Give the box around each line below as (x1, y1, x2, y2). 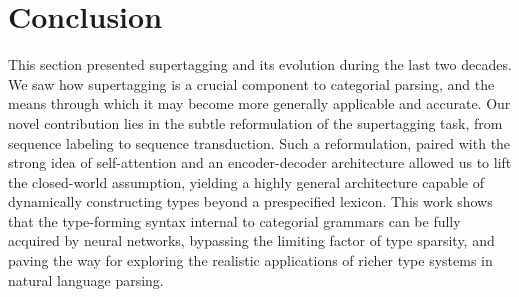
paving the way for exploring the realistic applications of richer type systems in (8, 250, 493, 271)
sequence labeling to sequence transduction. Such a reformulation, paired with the (8, 132, 511, 153)
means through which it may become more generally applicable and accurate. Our (8, 93, 511, 114)
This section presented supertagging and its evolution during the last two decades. (8, 54, 512, 75)
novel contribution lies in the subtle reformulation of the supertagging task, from (8, 112, 503, 133)
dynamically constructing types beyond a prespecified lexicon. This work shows (8, 191, 493, 212)
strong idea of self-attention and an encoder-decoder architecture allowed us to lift (8, 152, 512, 173)
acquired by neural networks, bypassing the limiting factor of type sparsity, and (8, 230, 495, 251)
